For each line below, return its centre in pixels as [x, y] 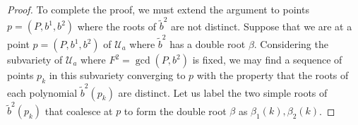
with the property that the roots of [273, 75]
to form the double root [175, 111]
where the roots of [117, 26]
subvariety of [35, 60]
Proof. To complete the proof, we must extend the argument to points [158, 9]
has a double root [208, 44]
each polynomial [42, 92]
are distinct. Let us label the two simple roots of [223, 92]
